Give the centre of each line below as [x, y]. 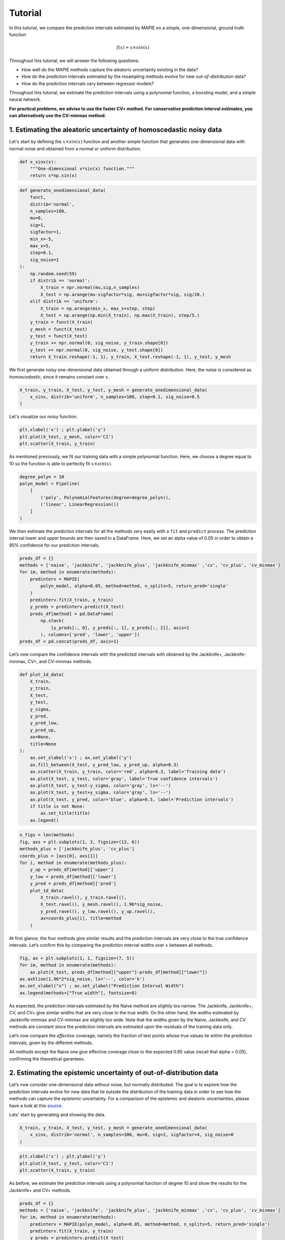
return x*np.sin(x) [54, 176]
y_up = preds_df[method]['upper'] [72, 870]
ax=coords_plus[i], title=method [81, 918]
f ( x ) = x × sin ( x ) [133, 48]
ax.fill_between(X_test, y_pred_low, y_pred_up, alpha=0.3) [104, 765]
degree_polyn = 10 [42, 477]
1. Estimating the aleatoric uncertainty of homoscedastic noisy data [116, 130]
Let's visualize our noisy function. [43, 417]
